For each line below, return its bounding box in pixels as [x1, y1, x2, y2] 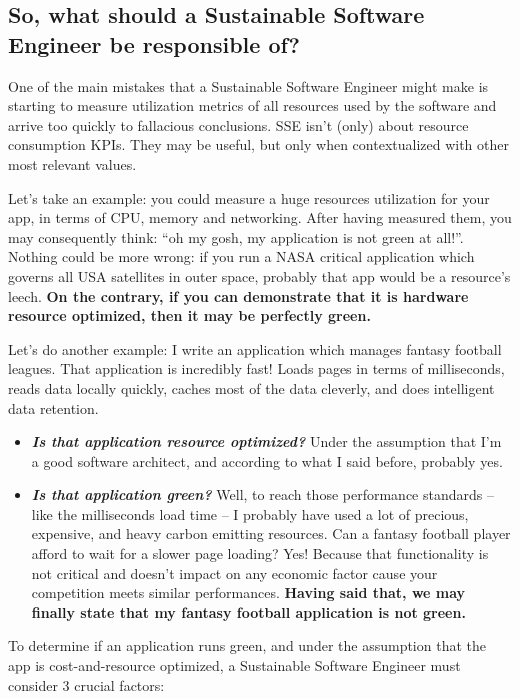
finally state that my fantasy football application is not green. [31, 601, 466, 622]
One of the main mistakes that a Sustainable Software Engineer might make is [8, 75, 489, 96]
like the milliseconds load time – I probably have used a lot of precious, [31, 503, 469, 524]
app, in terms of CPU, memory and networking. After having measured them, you [8, 207, 512, 228]
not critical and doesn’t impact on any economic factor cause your [31, 562, 438, 583]
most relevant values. [8, 153, 137, 174]
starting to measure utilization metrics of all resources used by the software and [8, 95, 497, 116]
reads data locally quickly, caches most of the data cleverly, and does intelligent [8, 377, 495, 398]
